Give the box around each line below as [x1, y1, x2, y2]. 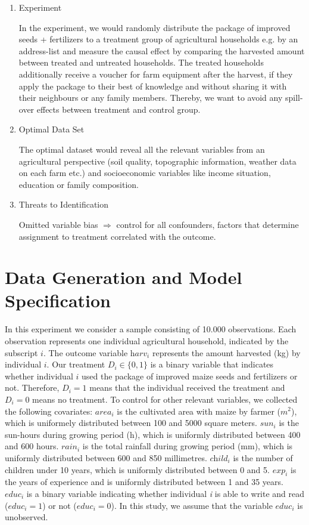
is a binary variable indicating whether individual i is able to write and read [26, 487, 305, 499]
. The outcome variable [43, 346, 128, 359]
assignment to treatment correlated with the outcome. [18, 230, 216, 242]
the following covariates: [5, 404, 93, 417]
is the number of [233, 451, 293, 464]
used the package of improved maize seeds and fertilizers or [81, 369, 298, 382]
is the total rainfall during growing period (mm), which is [82, 440, 293, 452]
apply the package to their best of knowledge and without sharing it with [18, 79, 287, 92]
